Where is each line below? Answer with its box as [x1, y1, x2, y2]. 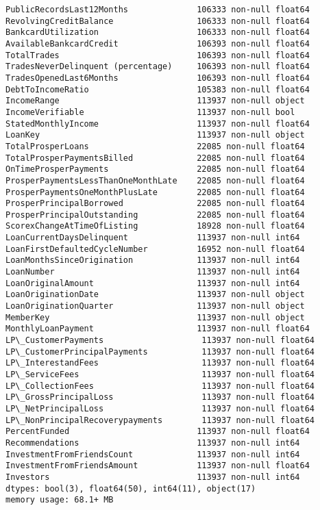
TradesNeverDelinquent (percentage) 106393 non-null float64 [5, 62, 310, 72]
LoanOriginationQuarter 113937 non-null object [5, 301, 305, 311]
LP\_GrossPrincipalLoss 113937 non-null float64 [5, 392, 315, 403]
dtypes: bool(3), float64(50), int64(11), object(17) [5, 483, 256, 494]
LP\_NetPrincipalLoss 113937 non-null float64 [5, 403, 315, 413]
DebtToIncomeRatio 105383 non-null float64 [5, 84, 310, 94]
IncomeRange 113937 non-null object [5, 96, 305, 106]
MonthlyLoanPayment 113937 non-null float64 [5, 324, 310, 334]
